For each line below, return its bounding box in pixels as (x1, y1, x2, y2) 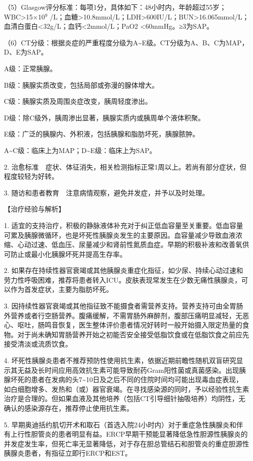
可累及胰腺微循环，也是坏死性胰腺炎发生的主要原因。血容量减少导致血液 (4, 230, 235, 240)
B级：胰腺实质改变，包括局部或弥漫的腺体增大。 (4, 79, 159, 90)
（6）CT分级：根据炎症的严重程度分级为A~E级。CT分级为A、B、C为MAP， (4, 37, 249, 47)
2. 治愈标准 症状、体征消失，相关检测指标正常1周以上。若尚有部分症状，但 (4, 161, 247, 172)
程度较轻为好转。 (4, 171, 58, 181)
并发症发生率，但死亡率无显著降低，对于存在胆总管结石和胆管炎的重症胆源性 (4, 438, 249, 448)
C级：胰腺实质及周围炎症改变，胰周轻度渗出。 (4, 96, 152, 106)
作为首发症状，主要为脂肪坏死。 (10, 284, 113, 294)
